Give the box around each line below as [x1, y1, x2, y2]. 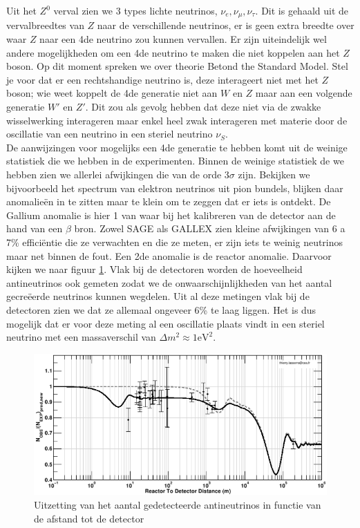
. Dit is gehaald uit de [255, 3, 349, 17]
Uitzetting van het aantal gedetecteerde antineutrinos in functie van [34, 497, 321, 511]
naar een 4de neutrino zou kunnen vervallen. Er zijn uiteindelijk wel [39, 32, 327, 46]
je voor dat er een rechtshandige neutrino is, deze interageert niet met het [6, 72, 319, 86]
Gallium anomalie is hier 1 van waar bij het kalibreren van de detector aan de [6, 207, 336, 222]
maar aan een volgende [255, 86, 352, 100]
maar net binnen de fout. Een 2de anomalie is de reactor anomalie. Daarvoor [6, 248, 332, 263]
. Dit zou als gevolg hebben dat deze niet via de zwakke [85, 100, 321, 114]
